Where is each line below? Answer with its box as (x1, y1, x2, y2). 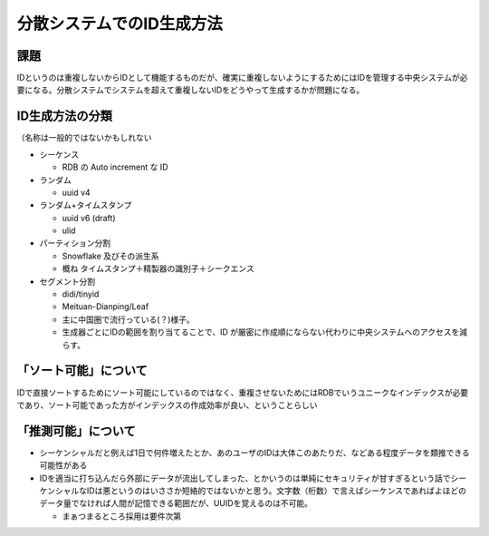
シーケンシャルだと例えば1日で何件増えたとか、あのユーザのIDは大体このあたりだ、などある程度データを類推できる (39, 447, 470, 458)
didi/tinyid (62, 288, 100, 299)
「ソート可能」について (16, 363, 149, 378)
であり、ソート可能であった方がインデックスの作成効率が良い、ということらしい (16, 399, 318, 410)
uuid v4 (62, 187, 91, 198)
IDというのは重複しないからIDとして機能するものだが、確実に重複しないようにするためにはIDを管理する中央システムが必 (16, 73, 468, 83)
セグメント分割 (39, 276, 95, 287)
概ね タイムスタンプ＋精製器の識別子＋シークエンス (62, 263, 254, 274)
